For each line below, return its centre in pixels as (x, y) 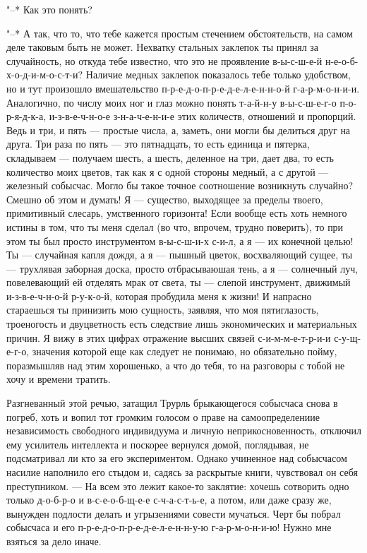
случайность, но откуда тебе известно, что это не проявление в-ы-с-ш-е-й (164, 60)
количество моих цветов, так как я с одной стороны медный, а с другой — (168, 171)
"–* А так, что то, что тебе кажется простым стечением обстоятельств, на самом (180, 33)
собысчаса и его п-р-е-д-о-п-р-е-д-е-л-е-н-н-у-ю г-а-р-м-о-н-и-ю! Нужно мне (169, 527)
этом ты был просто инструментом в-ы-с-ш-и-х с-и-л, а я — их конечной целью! (180, 240)
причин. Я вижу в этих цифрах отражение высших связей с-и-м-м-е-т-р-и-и (169, 337)
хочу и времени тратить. (59, 379)
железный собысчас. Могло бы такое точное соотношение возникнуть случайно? (180, 185)
